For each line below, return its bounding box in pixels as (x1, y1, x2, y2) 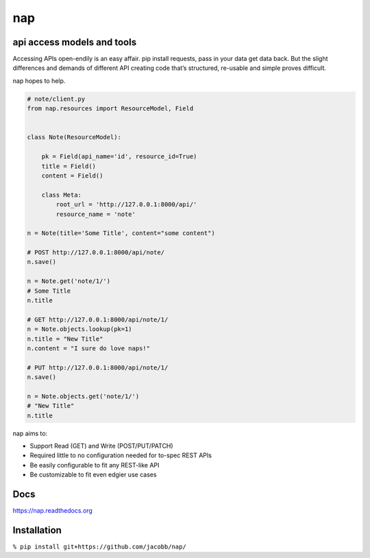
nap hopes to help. (12, 76, 66, 85)
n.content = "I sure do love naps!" (27, 344, 151, 352)
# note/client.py (27, 95, 86, 103)
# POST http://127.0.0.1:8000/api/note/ (27, 249, 164, 256)
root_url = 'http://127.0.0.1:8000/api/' (56, 201, 197, 208)
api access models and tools (12, 36, 137, 48)
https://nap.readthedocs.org (12, 507, 92, 515)
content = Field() (41, 171, 103, 180)
